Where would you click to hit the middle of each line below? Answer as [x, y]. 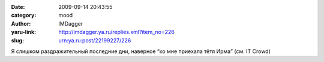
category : [24, 15]
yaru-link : [23, 32]
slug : [17, 40]
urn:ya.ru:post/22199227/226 [95, 40]
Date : [18, 7]
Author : [21, 23]
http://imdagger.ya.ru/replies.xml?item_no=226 [117, 32]
